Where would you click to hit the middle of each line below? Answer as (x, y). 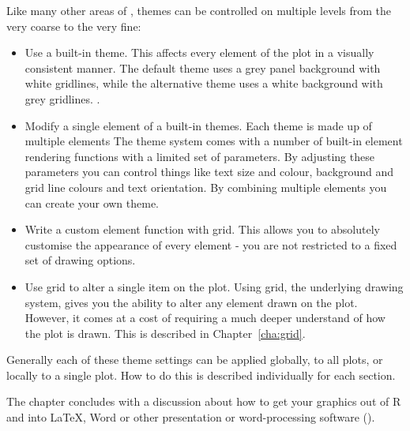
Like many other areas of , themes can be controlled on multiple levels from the (199, 10)
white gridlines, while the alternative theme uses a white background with (204, 83)
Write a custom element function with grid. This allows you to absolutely (202, 229)
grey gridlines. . (62, 98)
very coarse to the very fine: (74, 26)
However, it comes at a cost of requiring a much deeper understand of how (205, 318)
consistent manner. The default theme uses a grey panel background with (203, 67)
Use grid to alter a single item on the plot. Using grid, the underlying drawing (214, 286)
